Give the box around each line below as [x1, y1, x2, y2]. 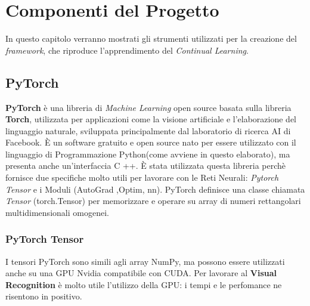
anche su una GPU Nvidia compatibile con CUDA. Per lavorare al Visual [5, 267, 277, 279]
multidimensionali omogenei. [5, 206, 109, 218]
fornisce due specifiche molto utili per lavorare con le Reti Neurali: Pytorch [5, 171, 279, 184]
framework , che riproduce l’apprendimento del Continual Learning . [5, 44, 249, 56]
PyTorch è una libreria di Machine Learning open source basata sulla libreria [5, 101, 292, 113]
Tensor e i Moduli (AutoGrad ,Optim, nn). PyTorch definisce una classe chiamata [5, 183, 305, 195]
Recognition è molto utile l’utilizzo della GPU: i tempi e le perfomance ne [5, 278, 282, 290]
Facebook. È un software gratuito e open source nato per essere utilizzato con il [5, 136, 296, 149]
